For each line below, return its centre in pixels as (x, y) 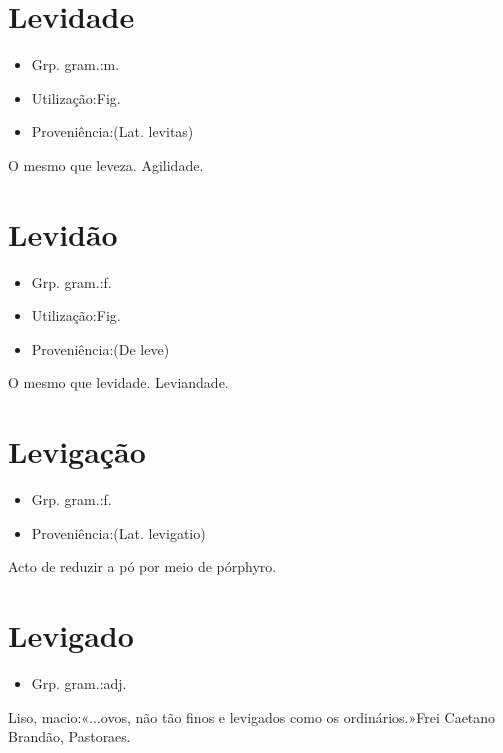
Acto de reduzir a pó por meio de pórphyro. (142, 566)
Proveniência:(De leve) (100, 348)
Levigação (77, 451)
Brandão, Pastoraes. (69, 736)
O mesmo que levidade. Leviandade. (118, 382)
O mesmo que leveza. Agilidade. (106, 164)
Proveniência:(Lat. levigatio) (118, 532)
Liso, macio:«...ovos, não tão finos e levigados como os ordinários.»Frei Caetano (252, 716)
